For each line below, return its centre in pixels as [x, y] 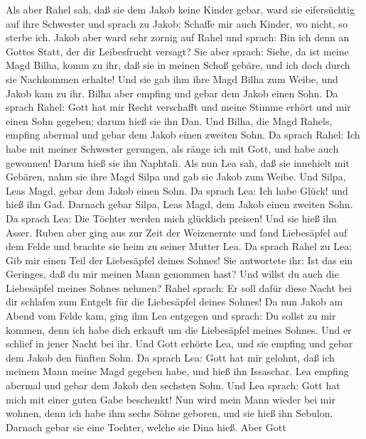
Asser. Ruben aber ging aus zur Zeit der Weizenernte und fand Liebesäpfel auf [177, 232]
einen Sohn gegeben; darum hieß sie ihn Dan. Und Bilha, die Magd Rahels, [169, 120]
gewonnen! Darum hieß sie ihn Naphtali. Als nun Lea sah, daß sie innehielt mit [178, 162]
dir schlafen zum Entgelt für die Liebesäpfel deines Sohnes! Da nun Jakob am [174, 302]
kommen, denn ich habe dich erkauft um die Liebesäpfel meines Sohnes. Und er [179, 329]
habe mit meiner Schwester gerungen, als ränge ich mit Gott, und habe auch [172, 148]
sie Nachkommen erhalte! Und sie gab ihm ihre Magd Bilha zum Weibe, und [172, 78]
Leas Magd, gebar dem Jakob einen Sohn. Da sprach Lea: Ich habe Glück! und [177, 190]
